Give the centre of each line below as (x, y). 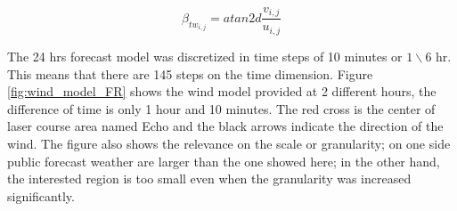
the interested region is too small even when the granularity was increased (209, 179)
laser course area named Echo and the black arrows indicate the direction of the (225, 126)
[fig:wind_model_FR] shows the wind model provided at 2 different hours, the (222, 91)
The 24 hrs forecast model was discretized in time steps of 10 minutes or (205, 56)
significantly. (41, 195)
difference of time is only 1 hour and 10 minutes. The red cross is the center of (221, 108)
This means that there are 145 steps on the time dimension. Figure (190, 73)
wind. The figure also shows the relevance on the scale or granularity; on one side (229, 143)
